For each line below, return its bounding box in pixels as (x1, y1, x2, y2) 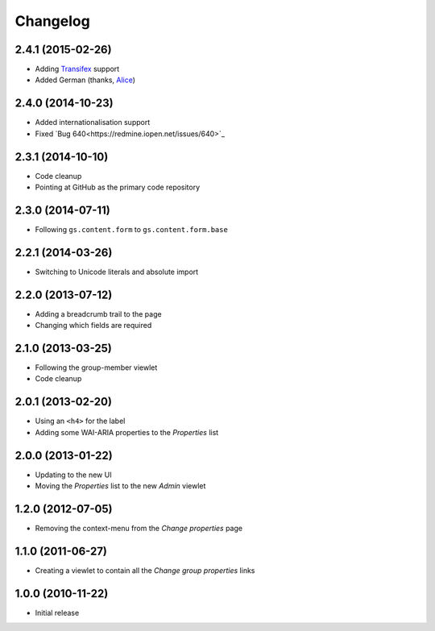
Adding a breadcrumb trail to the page (35, 309, 162, 318)
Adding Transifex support (35, 64, 120, 74)
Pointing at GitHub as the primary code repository (35, 182, 201, 193)
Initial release (35, 608, 80, 617)
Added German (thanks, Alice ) (35, 75, 136, 85)
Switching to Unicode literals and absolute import (35, 267, 199, 276)
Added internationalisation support (35, 118, 151, 127)
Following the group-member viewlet (35, 363, 158, 372)
